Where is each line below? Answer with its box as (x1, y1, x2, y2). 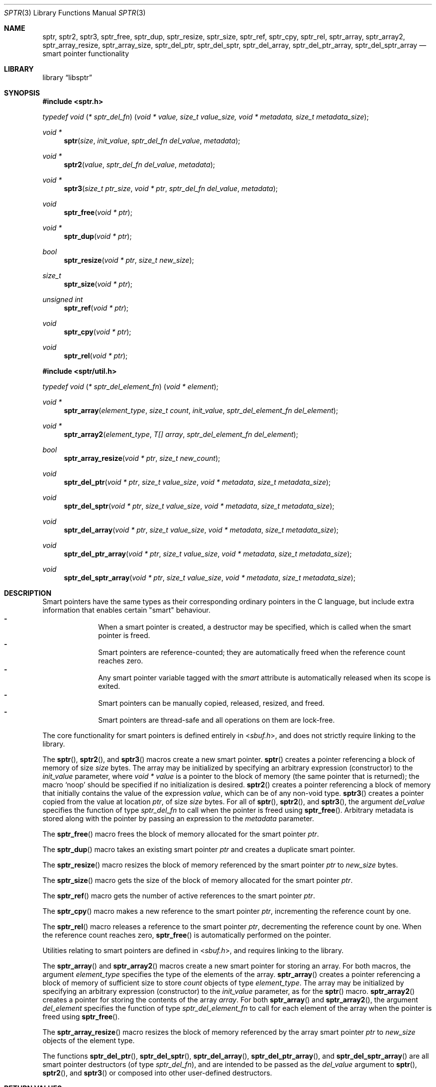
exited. (98, 682, 120, 690)
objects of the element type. (42, 1036, 135, 1045)
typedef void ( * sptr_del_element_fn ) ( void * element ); (42, 382, 218, 391)
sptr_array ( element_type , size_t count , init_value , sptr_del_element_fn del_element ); (64, 406, 338, 415)
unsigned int (42, 295, 83, 304)
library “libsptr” (42, 73, 92, 82)
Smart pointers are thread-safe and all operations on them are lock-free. (98, 716, 335, 724)
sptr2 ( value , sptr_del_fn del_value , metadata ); (64, 160, 215, 169)
